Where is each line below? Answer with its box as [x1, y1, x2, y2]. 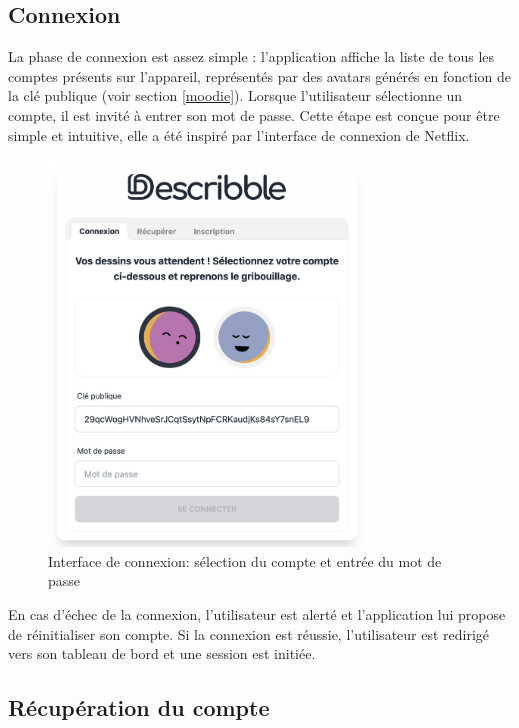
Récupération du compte [8, 692, 270, 723]
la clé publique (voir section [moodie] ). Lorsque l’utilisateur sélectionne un [8, 85, 463, 106]
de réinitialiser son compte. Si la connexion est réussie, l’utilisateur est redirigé [8, 623, 490, 644]
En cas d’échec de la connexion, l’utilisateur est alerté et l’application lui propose [8, 604, 506, 625]
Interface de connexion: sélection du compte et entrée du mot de [48, 550, 442, 571]
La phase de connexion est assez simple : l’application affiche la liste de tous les [8, 46, 495, 67]
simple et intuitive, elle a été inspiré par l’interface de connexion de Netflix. [8, 124, 470, 145]
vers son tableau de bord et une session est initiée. [8, 643, 316, 664]
